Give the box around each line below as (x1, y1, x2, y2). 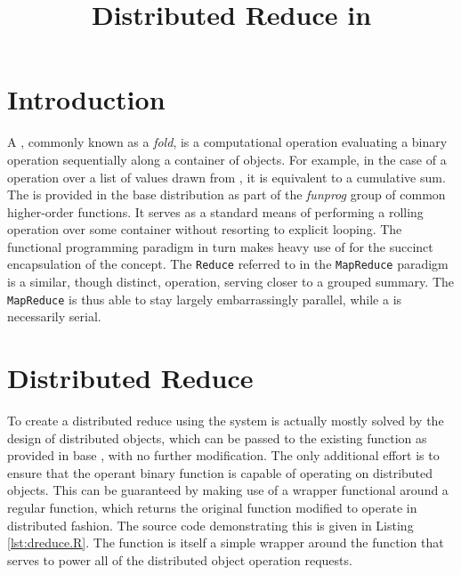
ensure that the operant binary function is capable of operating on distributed (7, 463, 433, 482)
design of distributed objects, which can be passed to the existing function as (7, 428, 427, 447)
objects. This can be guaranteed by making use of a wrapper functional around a (7, 481, 449, 499)
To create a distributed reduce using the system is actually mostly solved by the (7, 411, 444, 430)
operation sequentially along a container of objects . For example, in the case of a (7, 150, 447, 168)
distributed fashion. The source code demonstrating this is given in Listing (7, 515, 414, 534)
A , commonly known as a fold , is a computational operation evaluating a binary (7, 133, 448, 151)
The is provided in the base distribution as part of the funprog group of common (7, 185, 446, 204)
